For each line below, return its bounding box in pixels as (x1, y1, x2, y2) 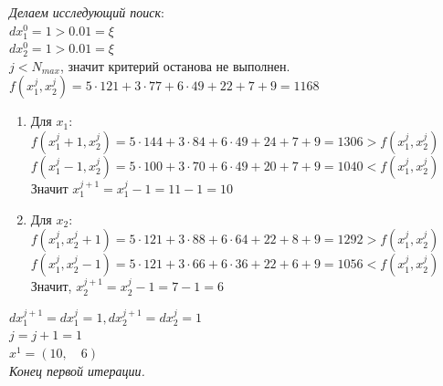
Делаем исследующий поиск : (9, 3, 164, 21)
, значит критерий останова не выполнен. (59, 56, 290, 75)
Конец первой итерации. (9, 360, 145, 380)
